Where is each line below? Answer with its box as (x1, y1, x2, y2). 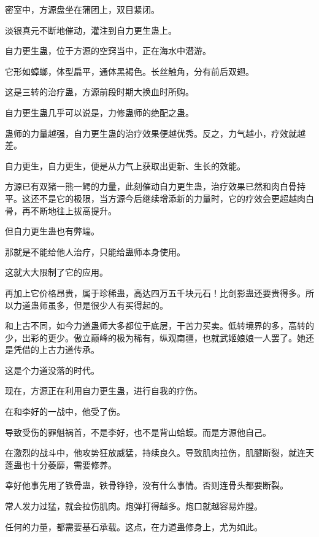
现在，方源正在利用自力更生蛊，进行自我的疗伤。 (5, 384, 202, 397)
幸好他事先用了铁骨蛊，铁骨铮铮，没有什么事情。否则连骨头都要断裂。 (5, 479, 288, 492)
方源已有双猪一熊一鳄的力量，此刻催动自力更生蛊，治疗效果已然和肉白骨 (5, 180, 297, 193)
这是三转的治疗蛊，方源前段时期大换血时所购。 (5, 85, 194, 98)
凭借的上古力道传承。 (13, 343, 99, 356)
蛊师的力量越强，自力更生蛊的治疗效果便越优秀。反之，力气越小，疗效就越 (5, 126, 306, 139)
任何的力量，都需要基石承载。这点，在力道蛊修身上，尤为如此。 (5, 520, 263, 533)
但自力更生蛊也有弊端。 (5, 225, 99, 238)
